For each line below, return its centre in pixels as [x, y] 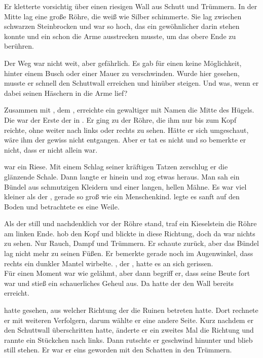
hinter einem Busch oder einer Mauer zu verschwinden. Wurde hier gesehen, [122, 73]
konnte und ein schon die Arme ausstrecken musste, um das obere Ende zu [120, 36]
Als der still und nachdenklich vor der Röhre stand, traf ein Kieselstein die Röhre [130, 223]
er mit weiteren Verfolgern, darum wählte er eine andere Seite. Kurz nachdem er [129, 320]
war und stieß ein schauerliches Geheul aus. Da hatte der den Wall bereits [119, 283]
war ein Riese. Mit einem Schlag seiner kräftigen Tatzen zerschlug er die [116, 167]
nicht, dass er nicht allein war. [51, 149]
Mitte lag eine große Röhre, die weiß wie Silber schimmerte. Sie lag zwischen [123, 16]
